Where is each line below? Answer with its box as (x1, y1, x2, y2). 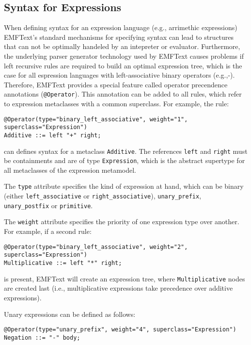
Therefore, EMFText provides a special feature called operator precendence (4, 79, 228, 89)
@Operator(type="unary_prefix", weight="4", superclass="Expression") (4, 326, 236, 333)
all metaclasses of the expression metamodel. (4, 164, 136, 175)
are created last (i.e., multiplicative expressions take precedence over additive (4, 283, 233, 293)
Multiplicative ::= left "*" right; (4, 260, 122, 267)
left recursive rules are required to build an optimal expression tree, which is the (4, 60, 242, 70)
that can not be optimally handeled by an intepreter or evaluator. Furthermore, (4, 41, 240, 51)
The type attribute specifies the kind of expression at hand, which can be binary (4, 181, 244, 191)
